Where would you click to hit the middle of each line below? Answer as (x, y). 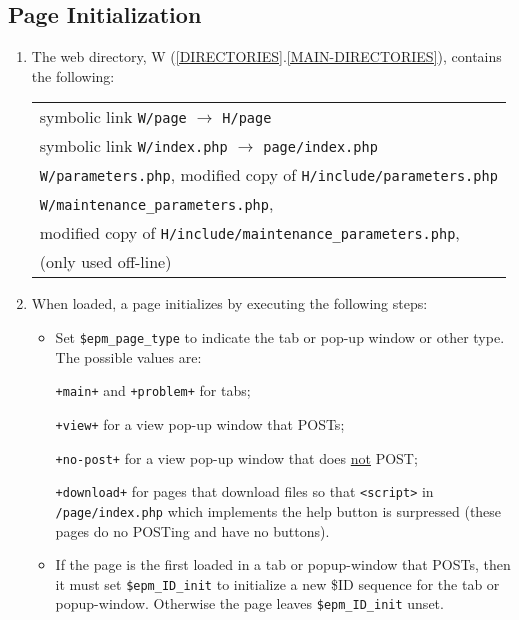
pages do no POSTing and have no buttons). (192, 530)
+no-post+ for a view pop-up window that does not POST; (236, 457)
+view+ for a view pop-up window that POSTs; (200, 423)
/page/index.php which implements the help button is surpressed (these (278, 510)
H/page (247, 118)
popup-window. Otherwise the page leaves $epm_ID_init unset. (249, 603)
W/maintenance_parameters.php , (156, 204)
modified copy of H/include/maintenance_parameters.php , (249, 233)
